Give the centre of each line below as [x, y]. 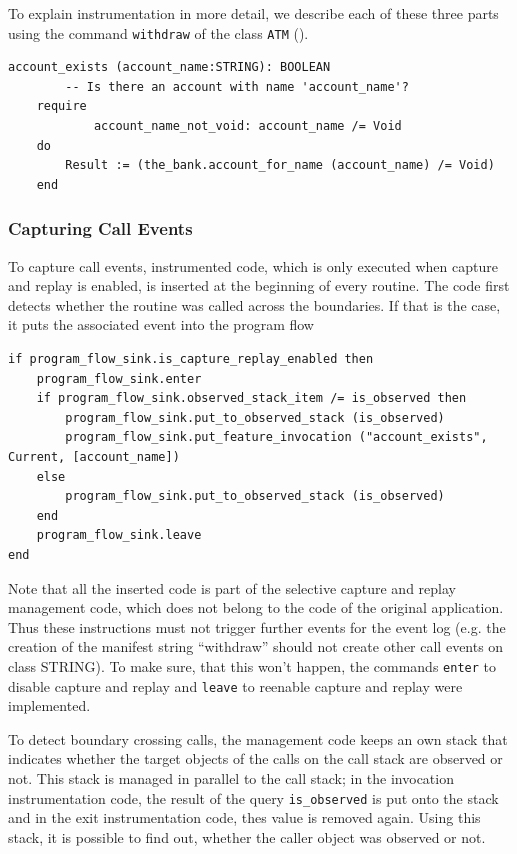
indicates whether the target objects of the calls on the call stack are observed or [255, 758]
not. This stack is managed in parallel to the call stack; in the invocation [231, 778]
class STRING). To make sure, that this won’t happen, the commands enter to [252, 665]
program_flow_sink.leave [119, 535]
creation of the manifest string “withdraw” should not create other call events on [256, 646]
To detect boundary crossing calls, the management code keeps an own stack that [258, 738]
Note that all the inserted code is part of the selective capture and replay [232, 587]
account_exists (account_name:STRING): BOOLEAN [169, 67]
